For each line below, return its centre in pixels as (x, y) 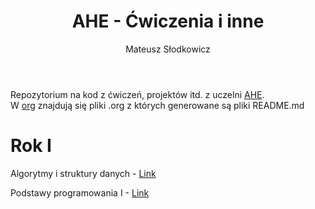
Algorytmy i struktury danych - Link (83, 173)
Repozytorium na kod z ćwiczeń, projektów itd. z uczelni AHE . (137, 94)
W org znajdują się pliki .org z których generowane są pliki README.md (157, 105)
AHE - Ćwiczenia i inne (168, 21)
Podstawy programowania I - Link (80, 192)
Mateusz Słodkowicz (168, 49)
